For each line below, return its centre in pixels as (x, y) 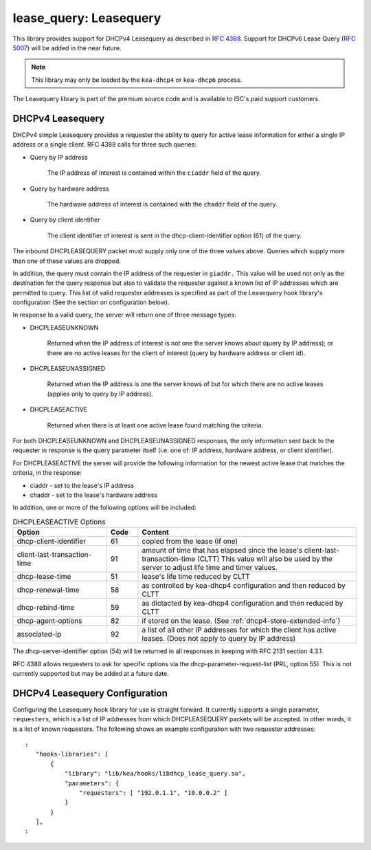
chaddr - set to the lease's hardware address (94, 495)
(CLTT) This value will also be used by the (265, 559)
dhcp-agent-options (49, 621)
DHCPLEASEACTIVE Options (59, 522)
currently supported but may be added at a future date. (91, 673)
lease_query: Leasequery (87, 18)
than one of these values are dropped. (67, 261)
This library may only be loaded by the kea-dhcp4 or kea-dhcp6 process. (137, 80)
